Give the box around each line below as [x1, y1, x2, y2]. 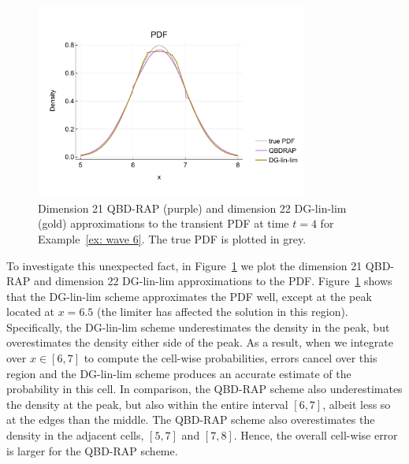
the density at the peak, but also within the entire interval [6, 395, 288, 412]
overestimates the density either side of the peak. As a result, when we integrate [6, 334, 393, 351]
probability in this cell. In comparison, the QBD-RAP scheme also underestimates [6, 380, 403, 397]
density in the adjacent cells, [6, 427, 144, 444]
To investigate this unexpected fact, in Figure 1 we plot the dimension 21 [6, 257, 363, 273]
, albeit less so [322, 395, 391, 412]
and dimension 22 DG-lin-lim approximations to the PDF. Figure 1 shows [33, 273, 392, 289]
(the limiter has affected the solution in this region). [96, 303, 348, 320]
